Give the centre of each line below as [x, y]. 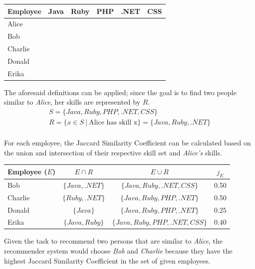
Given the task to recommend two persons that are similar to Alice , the [113, 241]
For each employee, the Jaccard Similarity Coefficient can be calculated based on [127, 143]
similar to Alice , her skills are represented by [72, 102]
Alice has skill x [113, 123]
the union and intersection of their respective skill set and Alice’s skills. [113, 152]
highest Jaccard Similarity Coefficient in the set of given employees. [107, 260]
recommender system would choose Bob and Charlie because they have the [118, 251]
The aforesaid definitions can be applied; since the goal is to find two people [120, 92]
